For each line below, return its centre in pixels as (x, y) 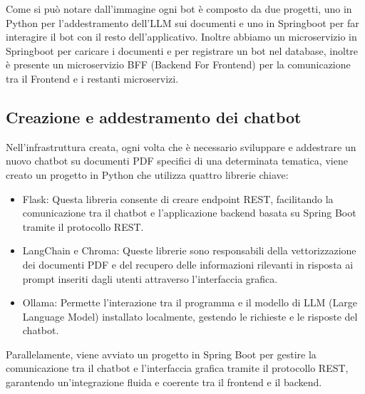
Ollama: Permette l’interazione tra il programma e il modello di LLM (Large (190, 302)
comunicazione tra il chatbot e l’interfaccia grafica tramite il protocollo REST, (177, 368)
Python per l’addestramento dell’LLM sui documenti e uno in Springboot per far (182, 22)
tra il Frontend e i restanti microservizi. (92, 78)
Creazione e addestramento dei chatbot (154, 116)
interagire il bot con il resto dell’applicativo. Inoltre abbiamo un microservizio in (181, 37)
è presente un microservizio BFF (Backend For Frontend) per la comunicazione (178, 64)
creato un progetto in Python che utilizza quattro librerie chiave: (147, 174)
